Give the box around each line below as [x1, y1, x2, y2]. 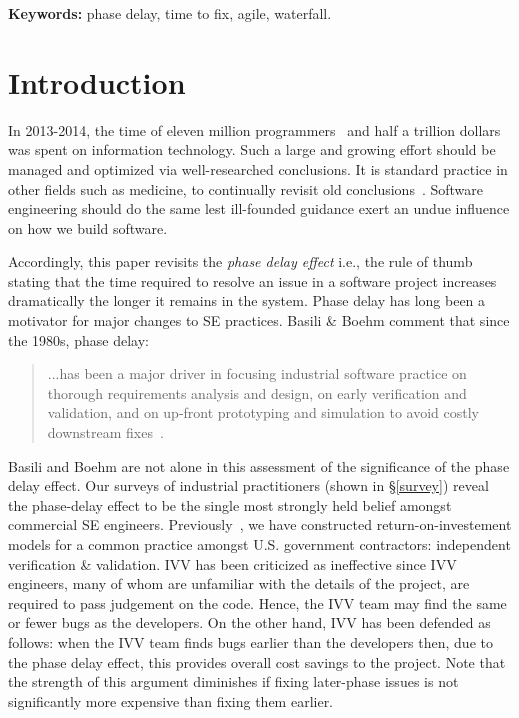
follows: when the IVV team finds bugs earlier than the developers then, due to [8, 631, 493, 652]
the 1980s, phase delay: [8, 329, 149, 350]
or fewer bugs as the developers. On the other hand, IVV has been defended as [8, 612, 491, 633]
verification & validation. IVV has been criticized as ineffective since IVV [8, 553, 457, 574]
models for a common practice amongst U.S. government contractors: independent [8, 534, 511, 554]
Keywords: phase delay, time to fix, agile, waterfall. [8, 3, 332, 23]
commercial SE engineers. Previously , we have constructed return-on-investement [8, 514, 512, 535]
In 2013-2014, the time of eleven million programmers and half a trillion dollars [8, 119, 501, 140]
